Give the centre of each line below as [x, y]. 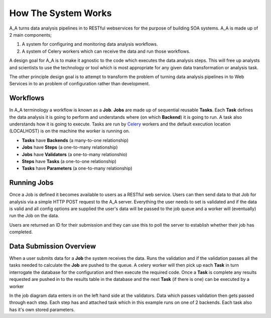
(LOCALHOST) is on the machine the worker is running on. [70, 131]
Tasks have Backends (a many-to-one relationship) [75, 140]
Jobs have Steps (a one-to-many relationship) [70, 147]
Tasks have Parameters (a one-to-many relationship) [77, 169]
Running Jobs [31, 183]
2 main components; [31, 35]
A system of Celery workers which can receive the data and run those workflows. [106, 51]
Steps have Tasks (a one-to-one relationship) [69, 161]
